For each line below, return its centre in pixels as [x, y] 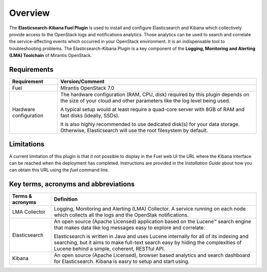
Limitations [27, 144]
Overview [29, 13]
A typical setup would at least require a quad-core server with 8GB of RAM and [152, 109]
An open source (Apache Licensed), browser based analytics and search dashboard [152, 255]
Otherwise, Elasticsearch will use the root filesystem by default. [134, 130]
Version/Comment [82, 82]
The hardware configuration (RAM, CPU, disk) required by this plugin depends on [155, 95]
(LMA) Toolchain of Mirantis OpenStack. [51, 55]
